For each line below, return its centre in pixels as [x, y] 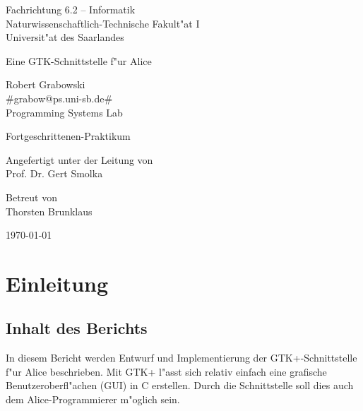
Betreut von [31, 197]
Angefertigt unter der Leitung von [79, 159]
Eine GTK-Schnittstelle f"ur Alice [79, 60]
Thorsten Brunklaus [49, 211]
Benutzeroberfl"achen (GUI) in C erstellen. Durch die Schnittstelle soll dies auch [180, 385]
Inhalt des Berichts [77, 328]
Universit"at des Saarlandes [65, 37]
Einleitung [57, 283]
